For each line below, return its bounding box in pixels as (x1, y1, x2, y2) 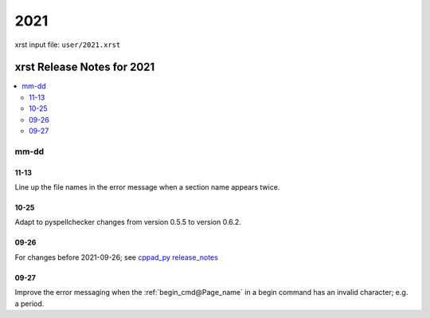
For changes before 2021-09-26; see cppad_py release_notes (14, 252, 218, 262)
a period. (14, 299, 45, 308)
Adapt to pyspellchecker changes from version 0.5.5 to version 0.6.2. (14, 218, 242, 227)
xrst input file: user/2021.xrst (14, 40, 121, 49)
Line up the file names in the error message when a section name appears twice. (14, 182, 280, 191)
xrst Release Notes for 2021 (14, 61, 155, 74)
